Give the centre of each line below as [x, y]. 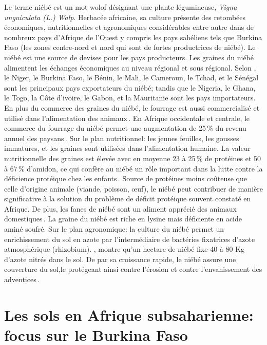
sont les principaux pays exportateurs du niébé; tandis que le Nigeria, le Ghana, [130, 87]
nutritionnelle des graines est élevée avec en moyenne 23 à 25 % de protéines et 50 [133, 158]
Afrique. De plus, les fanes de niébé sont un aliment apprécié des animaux [120, 208]
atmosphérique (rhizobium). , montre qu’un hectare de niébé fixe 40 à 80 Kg [125, 249]
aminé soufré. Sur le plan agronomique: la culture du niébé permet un [114, 229]
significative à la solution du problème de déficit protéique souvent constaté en [128, 199]
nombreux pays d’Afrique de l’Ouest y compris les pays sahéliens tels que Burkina [133, 37]
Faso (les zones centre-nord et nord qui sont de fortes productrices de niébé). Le [130, 47]
